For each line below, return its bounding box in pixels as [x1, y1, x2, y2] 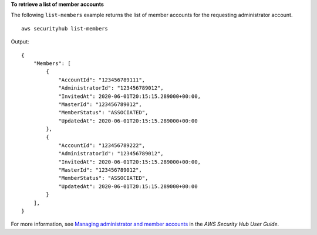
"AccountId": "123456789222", [58, 142, 146, 149]
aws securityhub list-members [21, 25, 109, 32]
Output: [11, 38, 29, 45]
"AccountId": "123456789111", [58, 76, 146, 83]
